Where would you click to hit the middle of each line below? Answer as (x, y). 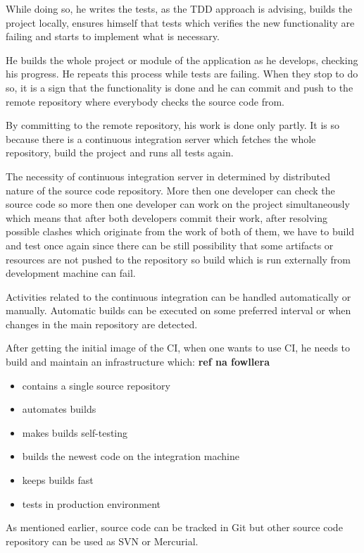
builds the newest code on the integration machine (131, 456)
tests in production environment (92, 503)
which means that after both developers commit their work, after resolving (167, 217)
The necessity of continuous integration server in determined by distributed (168, 176)
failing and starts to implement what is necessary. (113, 36)
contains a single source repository (96, 385)
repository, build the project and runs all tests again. (120, 153)
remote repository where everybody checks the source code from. (145, 101)
